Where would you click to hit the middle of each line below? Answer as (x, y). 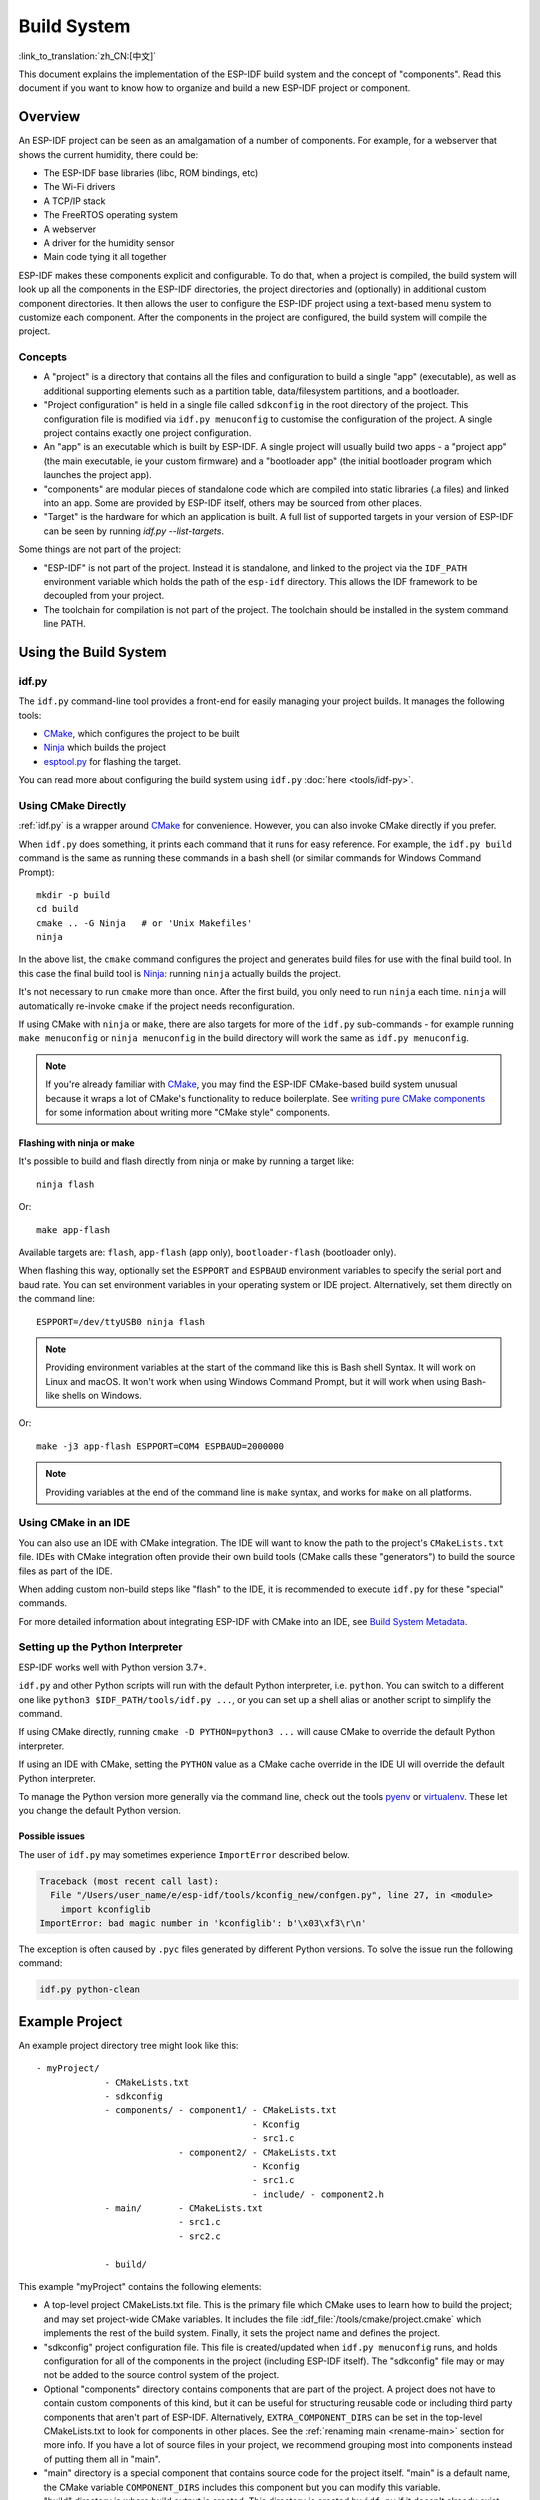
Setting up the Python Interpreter (101, 1647)
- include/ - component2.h (318, 2194)
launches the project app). (97, 475)
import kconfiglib (105, 1909)
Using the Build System (92, 651)
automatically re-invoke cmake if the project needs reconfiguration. (156, 1006)
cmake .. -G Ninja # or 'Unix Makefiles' (144, 923)
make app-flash (73, 1229)
